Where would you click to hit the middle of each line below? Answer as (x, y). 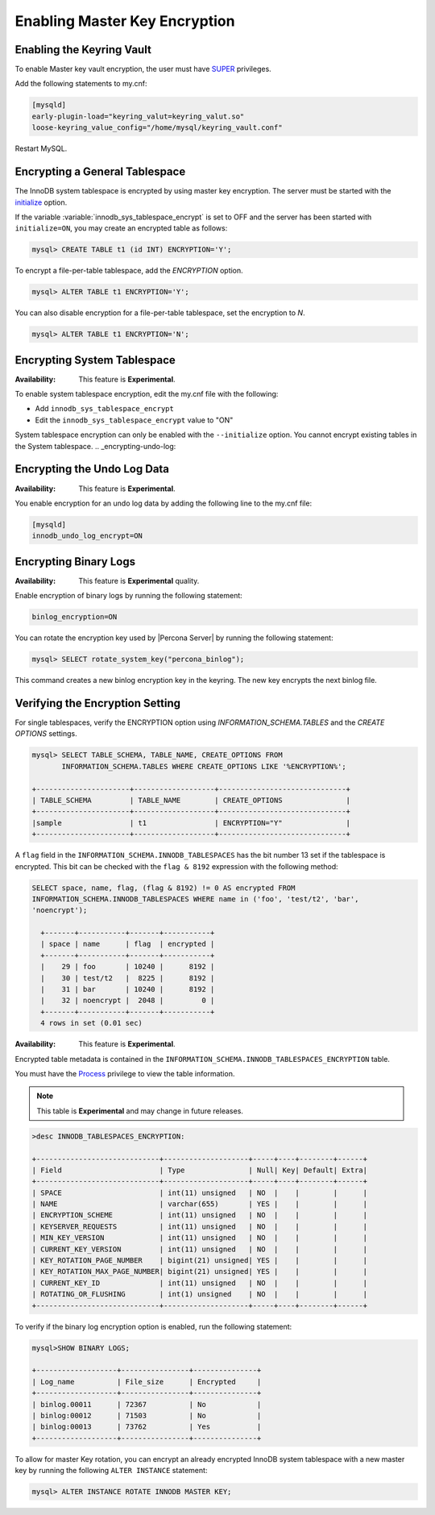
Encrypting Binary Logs (75, 562)
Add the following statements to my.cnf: (81, 84)
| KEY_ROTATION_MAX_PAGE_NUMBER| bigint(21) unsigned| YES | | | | (200, 1272)
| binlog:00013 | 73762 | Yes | (147, 1427)
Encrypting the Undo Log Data (92, 469)
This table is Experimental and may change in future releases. (140, 1111)
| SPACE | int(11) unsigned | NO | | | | (200, 1192)
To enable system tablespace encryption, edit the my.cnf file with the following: (147, 394)
